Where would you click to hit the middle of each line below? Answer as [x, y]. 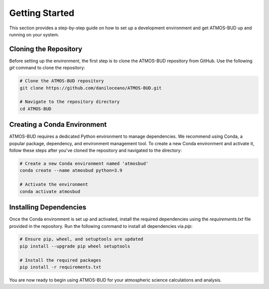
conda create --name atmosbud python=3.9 [71, 171]
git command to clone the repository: [47, 68]
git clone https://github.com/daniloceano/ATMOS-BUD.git [91, 88]
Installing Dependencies [48, 207]
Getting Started [42, 13]
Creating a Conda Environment [58, 125]
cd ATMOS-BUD [36, 109]
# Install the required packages [61, 260]
